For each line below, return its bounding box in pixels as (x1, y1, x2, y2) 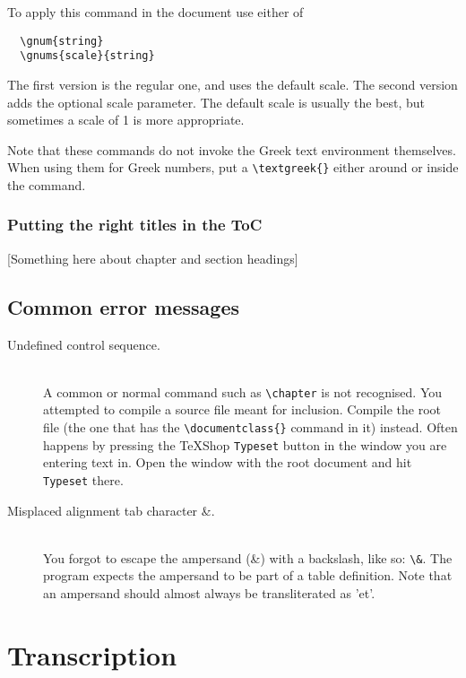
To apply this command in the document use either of (7, 3, 304, 21)
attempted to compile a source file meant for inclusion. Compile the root (43, 400, 441, 419)
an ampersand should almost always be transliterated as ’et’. (43, 583, 375, 602)
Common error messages (7, 292, 240, 320)
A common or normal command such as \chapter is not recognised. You (43, 382, 443, 401)
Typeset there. (43, 470, 124, 489)
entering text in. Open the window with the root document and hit (43, 453, 412, 472)
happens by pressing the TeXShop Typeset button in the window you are (43, 435, 447, 454)
